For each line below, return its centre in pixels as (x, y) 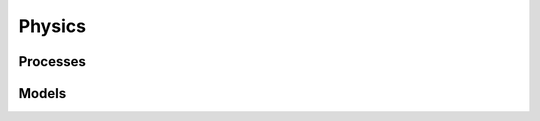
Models (42, 93)
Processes (52, 61)
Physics (52, 26)
